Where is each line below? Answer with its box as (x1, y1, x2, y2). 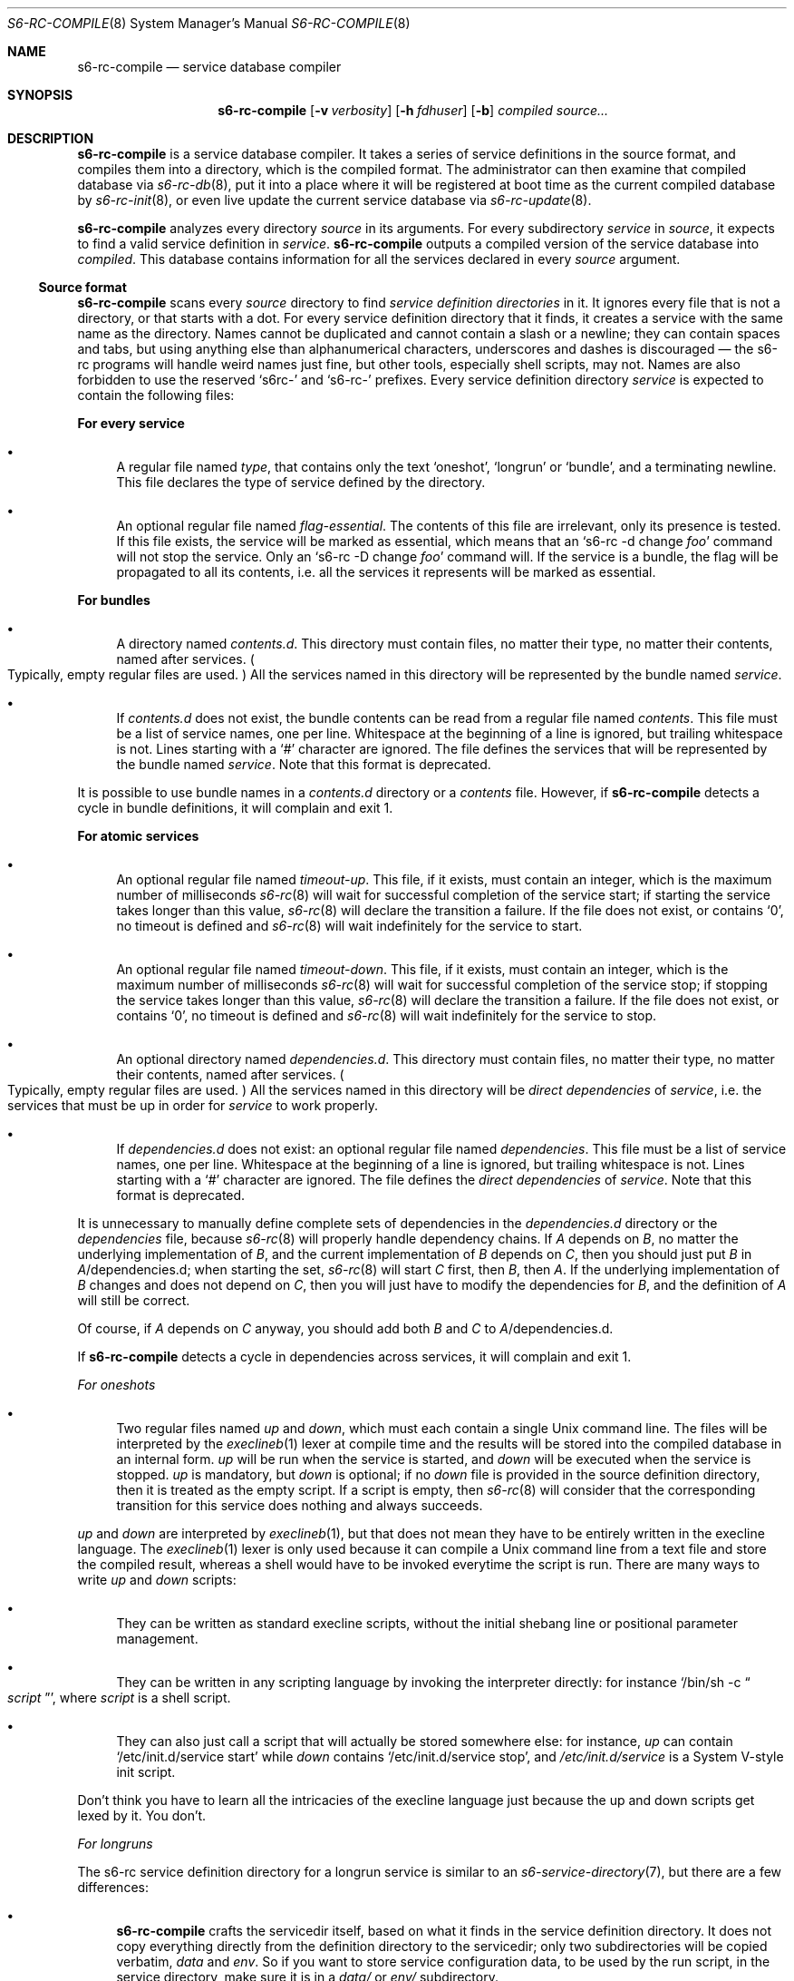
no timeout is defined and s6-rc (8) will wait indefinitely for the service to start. (116, 918, 583, 933)
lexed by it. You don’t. (77, 1808, 207, 1823)
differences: (77, 1879, 149, 1895)
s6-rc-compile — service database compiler (77, 59, 342, 74)
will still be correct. (77, 1293, 190, 1308)
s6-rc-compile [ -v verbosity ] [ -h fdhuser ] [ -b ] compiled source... (218, 102, 609, 118)
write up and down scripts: (77, 1572, 237, 1587)
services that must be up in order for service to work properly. (7, 1098, 378, 1113)
